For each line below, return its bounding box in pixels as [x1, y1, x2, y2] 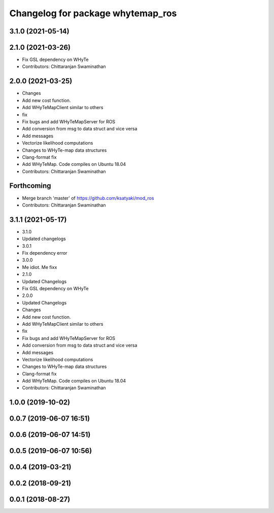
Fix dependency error [22, 250, 67, 256]
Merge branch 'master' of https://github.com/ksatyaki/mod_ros [22, 195, 154, 201]
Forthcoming [9, 182, 51, 190]
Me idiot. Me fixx [22, 264, 57, 270]
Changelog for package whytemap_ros [9, 8, 177, 19]
